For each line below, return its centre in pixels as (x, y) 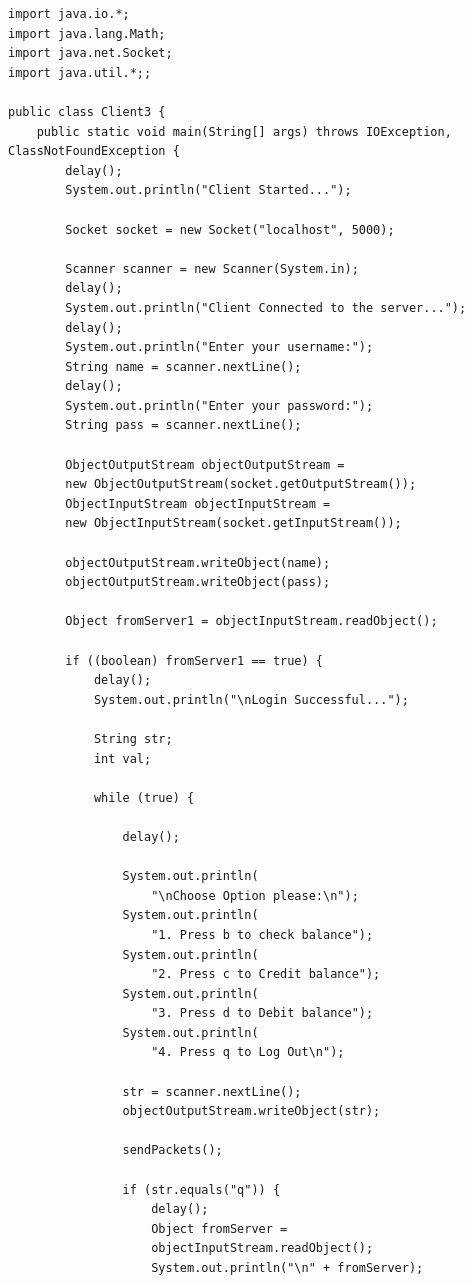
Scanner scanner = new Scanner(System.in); (212, 268)
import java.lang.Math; (87, 33)
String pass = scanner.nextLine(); (183, 425)
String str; (133, 738)
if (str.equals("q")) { (201, 1189)
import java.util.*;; (80, 72)
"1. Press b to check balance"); (262, 934)
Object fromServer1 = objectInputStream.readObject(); (251, 621)
